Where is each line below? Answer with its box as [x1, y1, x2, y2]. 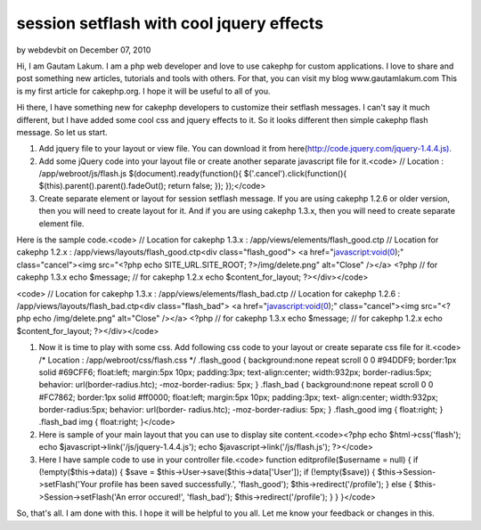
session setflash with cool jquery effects [16, 13, 324, 33]
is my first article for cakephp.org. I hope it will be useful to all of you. [16, 86, 271, 96]
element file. [38, 218, 85, 229]
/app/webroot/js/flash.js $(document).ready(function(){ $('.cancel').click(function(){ [38, 168, 347, 179]
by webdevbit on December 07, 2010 [16, 45, 151, 55]
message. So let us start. [16, 126, 108, 137]
